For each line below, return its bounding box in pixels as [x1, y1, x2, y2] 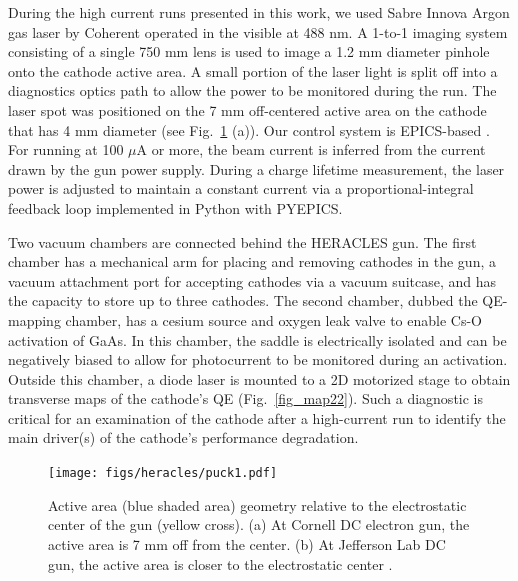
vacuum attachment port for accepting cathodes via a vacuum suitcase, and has [8, 270, 497, 291]
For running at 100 [8, 139, 124, 160]
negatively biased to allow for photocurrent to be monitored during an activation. [8, 349, 508, 370]
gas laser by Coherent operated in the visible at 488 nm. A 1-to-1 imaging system [8, 21, 508, 42]
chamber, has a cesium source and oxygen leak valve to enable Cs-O [65, 309, 482, 330]
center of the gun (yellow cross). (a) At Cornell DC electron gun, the [48, 514, 470, 535]
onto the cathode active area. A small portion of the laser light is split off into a [8, 60, 498, 81]
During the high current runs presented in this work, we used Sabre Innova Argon [8, 2, 510, 22]
